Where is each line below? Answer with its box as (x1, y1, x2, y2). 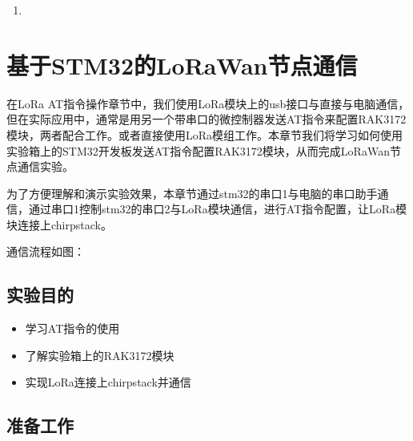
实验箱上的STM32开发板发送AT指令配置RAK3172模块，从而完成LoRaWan (6, 142, 390, 159)
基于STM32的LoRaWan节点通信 (6, 48, 358, 81)
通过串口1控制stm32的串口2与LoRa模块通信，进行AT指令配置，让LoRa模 (28, 200, 407, 217)
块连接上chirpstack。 (6, 216, 112, 233)
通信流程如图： (6, 243, 85, 260)
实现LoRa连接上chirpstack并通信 (25, 374, 191, 390)
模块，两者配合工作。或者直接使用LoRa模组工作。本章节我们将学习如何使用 (6, 126, 403, 143)
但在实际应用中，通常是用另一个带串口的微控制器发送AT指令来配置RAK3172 (6, 111, 407, 127)
